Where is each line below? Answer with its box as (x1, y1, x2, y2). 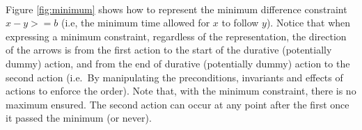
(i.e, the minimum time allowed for (61, 15, 210, 30)
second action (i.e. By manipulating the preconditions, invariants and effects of (6, 70, 343, 84)
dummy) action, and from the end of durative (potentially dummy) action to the (6, 56, 350, 70)
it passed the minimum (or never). (6, 111, 152, 125)
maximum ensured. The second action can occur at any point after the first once (6, 97, 349, 111)
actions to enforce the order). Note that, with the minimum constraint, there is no (6, 83, 356, 98)
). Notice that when (266, 15, 351, 30)
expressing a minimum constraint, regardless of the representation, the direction (6, 29, 347, 43)
